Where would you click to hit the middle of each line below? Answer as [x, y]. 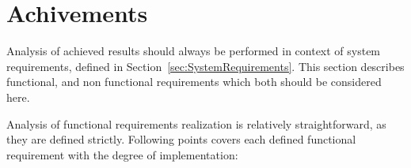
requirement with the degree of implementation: [122, 154]
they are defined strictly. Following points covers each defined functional [181, 139]
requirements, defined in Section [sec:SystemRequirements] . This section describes [205, 66]
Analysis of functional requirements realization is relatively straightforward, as [196, 123]
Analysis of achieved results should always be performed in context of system [194, 51]
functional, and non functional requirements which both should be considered [194, 82]
